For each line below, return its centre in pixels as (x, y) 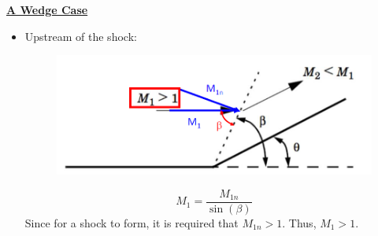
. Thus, (299, 222)
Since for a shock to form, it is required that (132, 222)
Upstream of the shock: (81, 36)
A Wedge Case (47, 9)
